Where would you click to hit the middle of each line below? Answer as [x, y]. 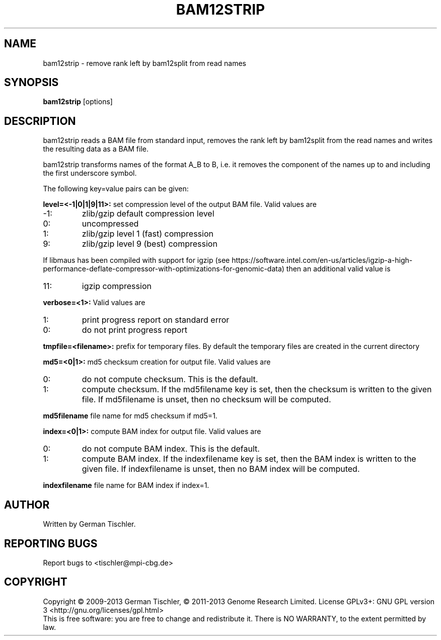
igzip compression [117, 286]
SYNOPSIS [31, 83]
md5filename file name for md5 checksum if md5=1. [130, 416]
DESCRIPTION [40, 121]
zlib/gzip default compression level [148, 214]
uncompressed [110, 224]
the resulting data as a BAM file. [96, 149]
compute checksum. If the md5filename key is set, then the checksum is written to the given [257, 389]
